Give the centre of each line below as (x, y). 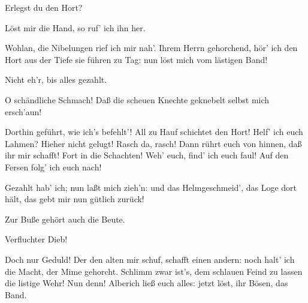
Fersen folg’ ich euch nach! (53, 166)
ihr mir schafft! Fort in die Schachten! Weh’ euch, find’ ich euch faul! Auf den (147, 155)
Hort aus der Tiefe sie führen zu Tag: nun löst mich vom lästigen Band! (136, 59)
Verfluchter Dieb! (36, 239)
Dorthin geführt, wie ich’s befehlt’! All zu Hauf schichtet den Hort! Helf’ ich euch (154, 132)
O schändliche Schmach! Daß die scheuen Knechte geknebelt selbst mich (137, 99)
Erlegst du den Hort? (44, 7)
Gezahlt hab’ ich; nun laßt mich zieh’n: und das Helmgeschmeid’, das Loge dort (151, 187)
